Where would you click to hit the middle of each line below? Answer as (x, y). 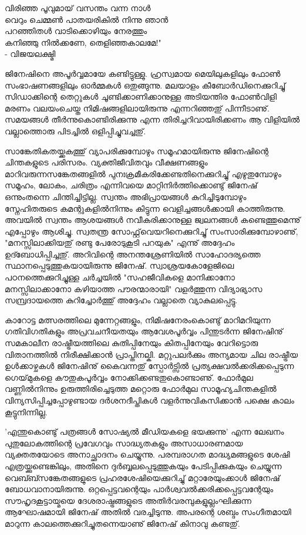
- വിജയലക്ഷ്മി (30, 54)
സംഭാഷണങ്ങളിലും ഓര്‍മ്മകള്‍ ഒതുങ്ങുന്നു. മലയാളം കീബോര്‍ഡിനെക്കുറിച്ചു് (145, 85)
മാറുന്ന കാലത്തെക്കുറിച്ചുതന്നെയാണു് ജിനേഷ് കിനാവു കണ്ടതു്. (122, 523)
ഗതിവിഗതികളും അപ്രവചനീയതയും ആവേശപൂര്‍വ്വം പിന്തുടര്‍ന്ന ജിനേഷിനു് (144, 331)
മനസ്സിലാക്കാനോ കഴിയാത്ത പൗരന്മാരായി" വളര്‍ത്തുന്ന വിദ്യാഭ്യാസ (134, 288)
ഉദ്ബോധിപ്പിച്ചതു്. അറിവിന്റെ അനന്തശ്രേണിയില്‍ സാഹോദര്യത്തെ (133, 254)
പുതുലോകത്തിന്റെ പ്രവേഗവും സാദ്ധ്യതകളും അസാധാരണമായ (124, 443)
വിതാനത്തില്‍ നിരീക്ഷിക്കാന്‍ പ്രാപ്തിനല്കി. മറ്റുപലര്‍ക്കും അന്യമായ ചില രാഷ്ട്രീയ (151, 354)
